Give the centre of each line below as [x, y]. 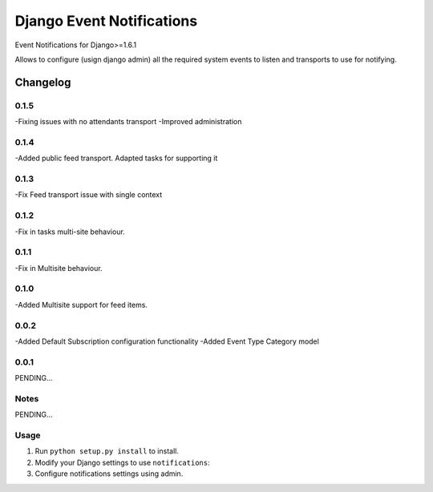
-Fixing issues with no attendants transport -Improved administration [128, 122]
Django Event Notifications [106, 21]
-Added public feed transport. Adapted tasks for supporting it [116, 158]
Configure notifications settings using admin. [109, 474]
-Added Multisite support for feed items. [81, 304]
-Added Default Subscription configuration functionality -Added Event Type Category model [167, 341]
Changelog [43, 82]
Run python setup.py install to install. [107, 451]
